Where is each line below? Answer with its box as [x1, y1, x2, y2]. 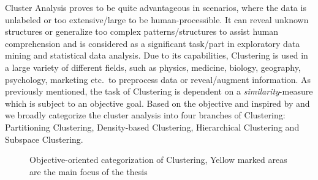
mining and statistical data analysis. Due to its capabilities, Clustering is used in [5, 49, 308, 62]
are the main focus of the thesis [29, 165, 148, 178]
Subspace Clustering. [5, 132, 83, 145]
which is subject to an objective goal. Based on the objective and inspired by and [5, 96, 310, 109]
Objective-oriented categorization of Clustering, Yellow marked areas [29, 153, 287, 166]
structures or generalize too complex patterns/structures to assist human [5, 25, 279, 38]
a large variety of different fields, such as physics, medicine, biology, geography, [5, 60, 301, 73]
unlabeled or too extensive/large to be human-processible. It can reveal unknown [5, 13, 309, 26]
